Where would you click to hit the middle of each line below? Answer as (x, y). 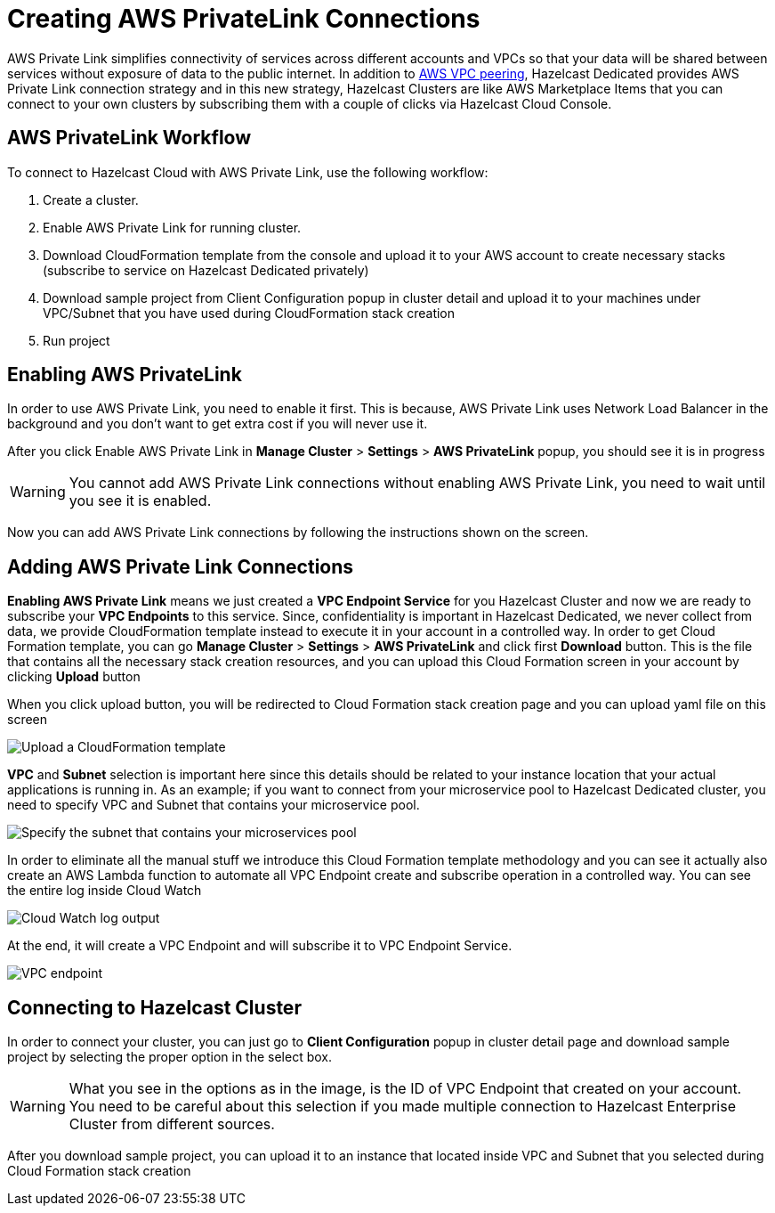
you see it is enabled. (140, 501)
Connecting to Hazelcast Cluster (154, 1007)
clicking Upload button (74, 677)
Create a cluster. (91, 199)
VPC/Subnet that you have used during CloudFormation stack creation (249, 313)
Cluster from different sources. (172, 1124)
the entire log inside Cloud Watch (105, 891)
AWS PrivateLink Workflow (129, 138)
